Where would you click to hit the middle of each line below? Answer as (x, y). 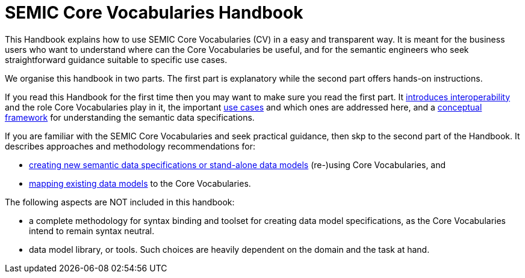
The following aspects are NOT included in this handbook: (120, 202)
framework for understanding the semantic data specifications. (130, 117)
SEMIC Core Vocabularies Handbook (154, 13)
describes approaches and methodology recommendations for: (130, 146)
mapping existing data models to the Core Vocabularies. (140, 183)
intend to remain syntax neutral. (92, 231)
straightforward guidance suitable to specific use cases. (116, 59)
